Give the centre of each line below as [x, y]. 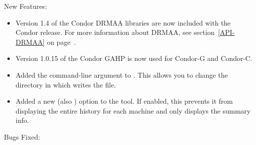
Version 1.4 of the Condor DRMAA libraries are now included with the [123, 22]
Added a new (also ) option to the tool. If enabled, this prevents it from [124, 101]
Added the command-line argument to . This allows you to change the [122, 74]
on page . [61, 42]
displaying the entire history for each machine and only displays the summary [133, 110]
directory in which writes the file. [66, 84]
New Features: [26, 6]
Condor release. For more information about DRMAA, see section [115, 32]
